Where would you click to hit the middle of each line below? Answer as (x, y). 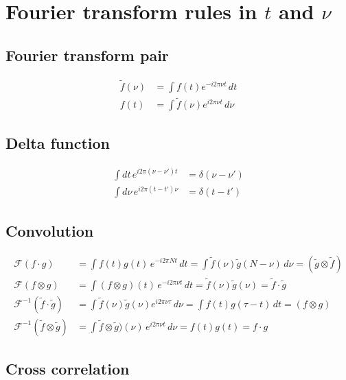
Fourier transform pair (87, 55)
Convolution (50, 230)
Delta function (58, 143)
